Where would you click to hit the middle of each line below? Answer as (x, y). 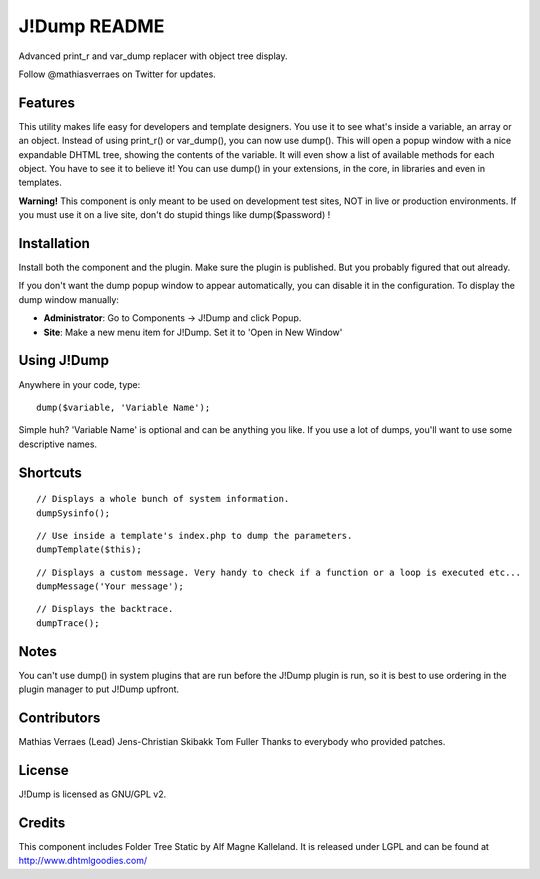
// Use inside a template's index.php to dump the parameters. (194, 535)
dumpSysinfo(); (73, 513)
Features (46, 102)
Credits (42, 822)
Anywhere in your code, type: (79, 384)
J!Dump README (91, 26)
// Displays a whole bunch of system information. (163, 499)
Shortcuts (50, 472)
